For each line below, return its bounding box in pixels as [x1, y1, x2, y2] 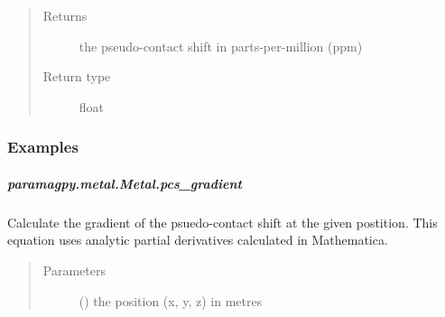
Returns [42, 6, 88, 24]
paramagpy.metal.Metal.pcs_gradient [7, 173, 242, 192]
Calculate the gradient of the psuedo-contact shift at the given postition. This [7, 212, 438, 231]
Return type [42, 67, 111, 86]
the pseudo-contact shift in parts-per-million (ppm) [79, 36, 363, 55]
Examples [7, 135, 79, 158]
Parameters [42, 260, 106, 279]
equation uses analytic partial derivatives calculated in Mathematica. [7, 230, 388, 249]
